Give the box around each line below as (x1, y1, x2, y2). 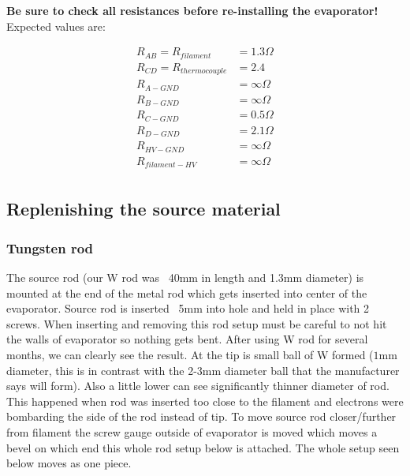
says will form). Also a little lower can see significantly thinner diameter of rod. (6, 377, 389, 394)
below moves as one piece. (6, 455, 132, 471)
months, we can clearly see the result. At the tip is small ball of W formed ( (6, 347, 374, 363)
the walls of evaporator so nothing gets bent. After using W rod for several (6, 331, 368, 347)
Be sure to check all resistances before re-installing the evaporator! (6, 2, 378, 18)
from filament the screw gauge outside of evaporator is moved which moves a (6, 424, 378, 440)
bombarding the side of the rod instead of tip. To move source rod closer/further (6, 408, 397, 425)
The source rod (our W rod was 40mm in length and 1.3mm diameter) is (6, 269, 364, 286)
